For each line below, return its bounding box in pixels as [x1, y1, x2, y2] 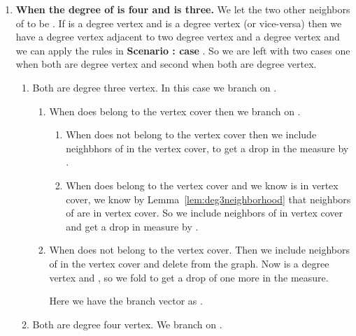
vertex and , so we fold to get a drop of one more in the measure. [49, 270, 329, 284]
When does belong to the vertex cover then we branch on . [49, 103, 301, 118]
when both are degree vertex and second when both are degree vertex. [15, 57, 317, 71]
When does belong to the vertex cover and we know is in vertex [66, 177, 339, 192]
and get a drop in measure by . [66, 219, 199, 233]
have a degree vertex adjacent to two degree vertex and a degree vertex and [15, 29, 340, 44]
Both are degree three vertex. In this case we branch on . [32, 80, 277, 94]
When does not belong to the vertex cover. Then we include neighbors [49, 242, 350, 257]
